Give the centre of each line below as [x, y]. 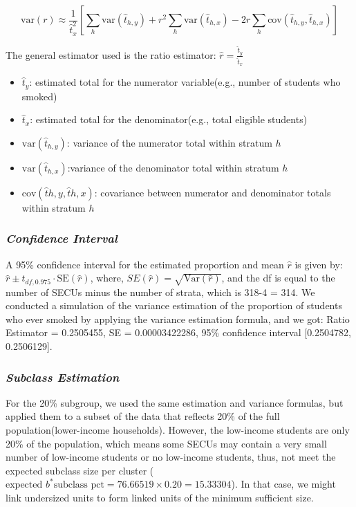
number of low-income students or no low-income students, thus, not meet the [171, 457]
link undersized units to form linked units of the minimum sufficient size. [160, 498]
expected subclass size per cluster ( [80, 470]
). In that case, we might [283, 484]
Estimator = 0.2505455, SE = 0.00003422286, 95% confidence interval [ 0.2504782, [178, 332]
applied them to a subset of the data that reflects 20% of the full [143, 416]
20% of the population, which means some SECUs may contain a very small [166, 443]
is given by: [319, 264]
